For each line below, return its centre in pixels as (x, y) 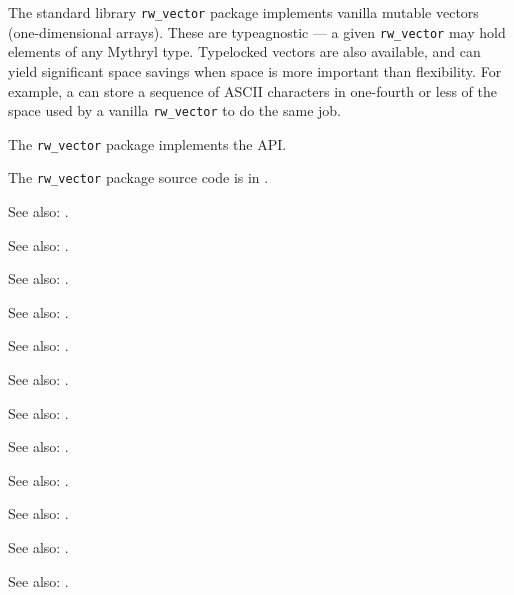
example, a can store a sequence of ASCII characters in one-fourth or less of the (252, 90)
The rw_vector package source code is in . (138, 177)
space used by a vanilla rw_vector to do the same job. (174, 110)
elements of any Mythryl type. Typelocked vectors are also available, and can (244, 51)
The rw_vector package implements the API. (147, 143)
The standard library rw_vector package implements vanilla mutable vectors (243, 12)
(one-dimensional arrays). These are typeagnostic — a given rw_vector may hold (257, 31)
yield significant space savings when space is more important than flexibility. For (255, 70)
